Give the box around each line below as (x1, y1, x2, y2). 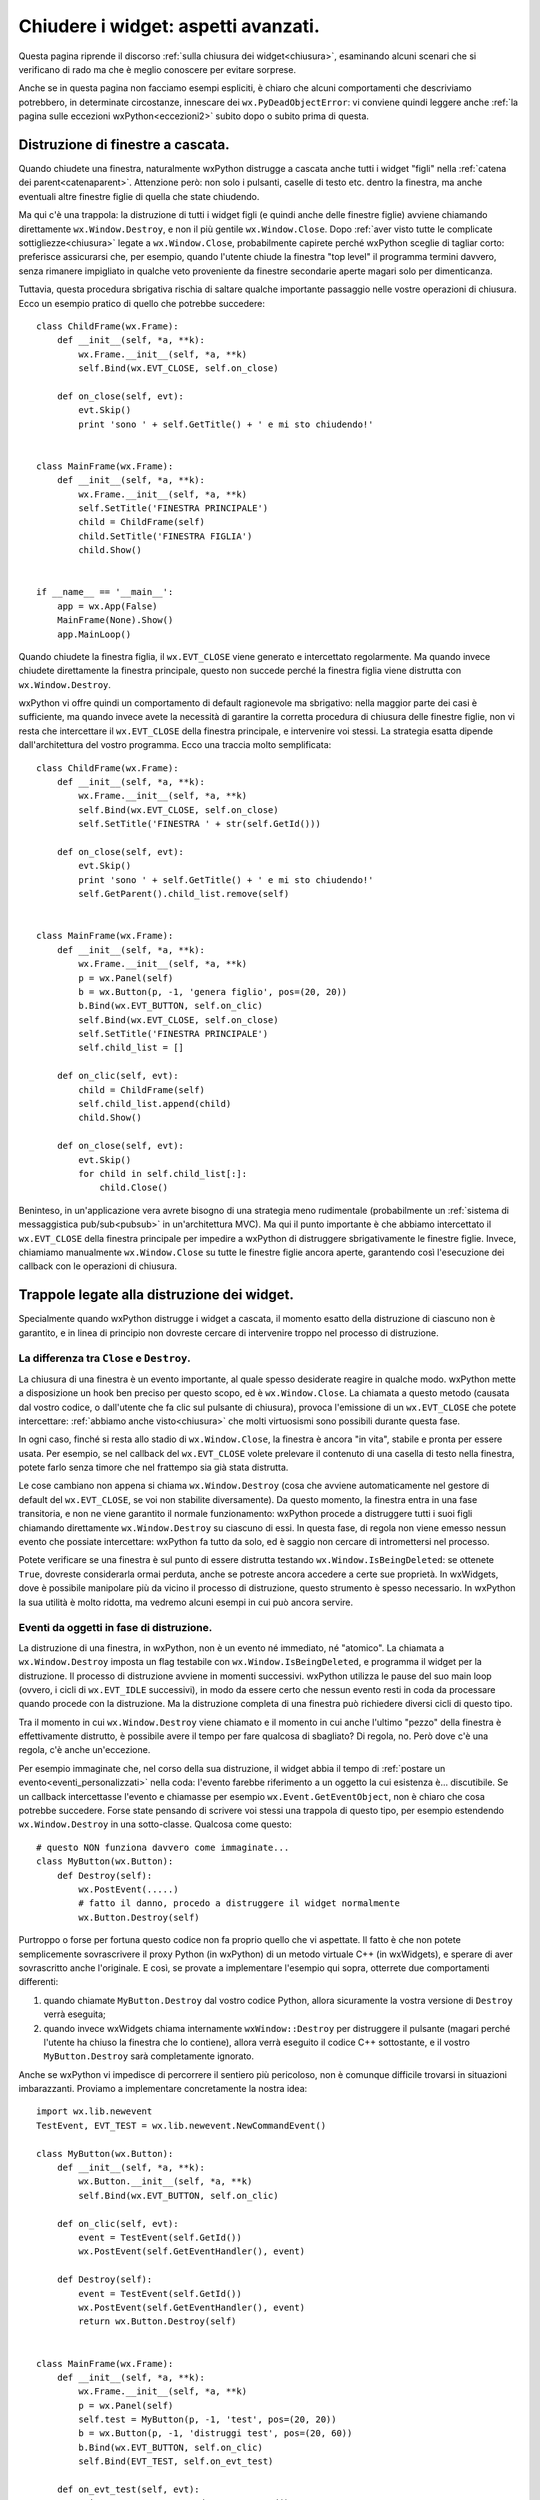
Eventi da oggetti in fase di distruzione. (18, 1621, 213, 1635)
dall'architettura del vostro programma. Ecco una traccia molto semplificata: (18, 739, 332, 751)
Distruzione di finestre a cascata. (18, 136, 230, 153)
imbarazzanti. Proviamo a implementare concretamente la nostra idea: (18, 2083, 308, 2095)
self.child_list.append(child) (78, 1098, 232, 1110)
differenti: (18, 1976, 59, 1988)
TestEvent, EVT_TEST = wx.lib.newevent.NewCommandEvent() (36, 2120, 327, 2131)
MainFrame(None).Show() (56, 615, 174, 626)
